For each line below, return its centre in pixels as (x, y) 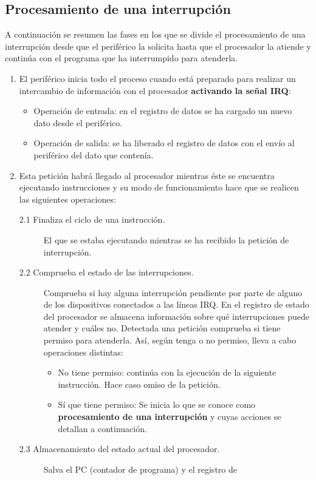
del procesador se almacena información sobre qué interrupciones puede (177, 316)
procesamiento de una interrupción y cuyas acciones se (170, 417)
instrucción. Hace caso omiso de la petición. (139, 384)
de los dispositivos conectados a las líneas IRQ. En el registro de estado (176, 304)
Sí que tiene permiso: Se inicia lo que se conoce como (157, 404)
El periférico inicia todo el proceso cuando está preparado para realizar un (157, 78)
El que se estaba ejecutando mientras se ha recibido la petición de (166, 239)
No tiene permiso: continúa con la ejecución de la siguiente (167, 372)
